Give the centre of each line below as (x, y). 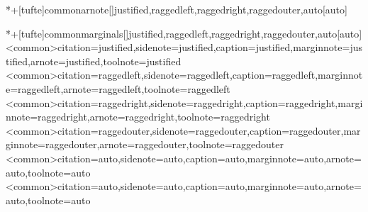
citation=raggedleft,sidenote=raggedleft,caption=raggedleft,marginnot (210, 75)
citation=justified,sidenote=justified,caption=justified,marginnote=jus (210, 47)
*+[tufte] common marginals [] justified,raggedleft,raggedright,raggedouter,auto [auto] (184, 33)
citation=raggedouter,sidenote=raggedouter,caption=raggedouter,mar (209, 130)
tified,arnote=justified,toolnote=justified (94, 61)
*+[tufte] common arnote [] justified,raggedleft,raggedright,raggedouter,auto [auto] (177, 9)
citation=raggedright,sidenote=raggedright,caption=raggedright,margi (210, 102)
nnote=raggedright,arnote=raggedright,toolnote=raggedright (138, 117)
